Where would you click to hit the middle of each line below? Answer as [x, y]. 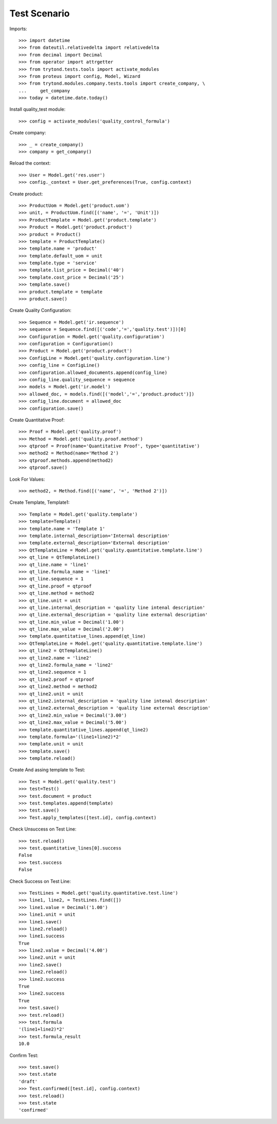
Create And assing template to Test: [47, 770]
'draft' [28, 1081]
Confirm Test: [24, 1055]
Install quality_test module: [37, 109]
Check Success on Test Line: [40, 881]
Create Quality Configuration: [41, 310]
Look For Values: [27, 479]
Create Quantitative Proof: [37, 420]
